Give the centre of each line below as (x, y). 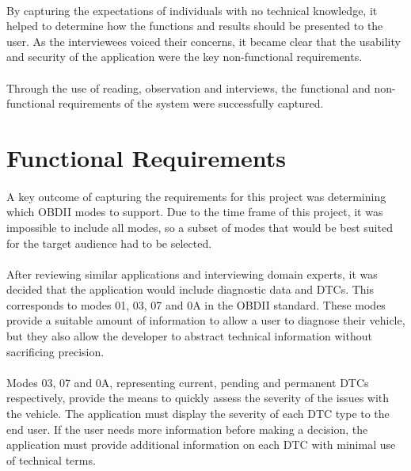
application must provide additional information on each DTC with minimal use (201, 444)
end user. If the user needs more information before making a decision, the (187, 429)
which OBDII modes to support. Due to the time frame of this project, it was (195, 212)
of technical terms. (51, 460)
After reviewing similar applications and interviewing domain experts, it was (192, 273)
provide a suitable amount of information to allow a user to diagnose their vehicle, (206, 320)
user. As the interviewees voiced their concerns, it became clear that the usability (204, 41)
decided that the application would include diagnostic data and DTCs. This (190, 289)
